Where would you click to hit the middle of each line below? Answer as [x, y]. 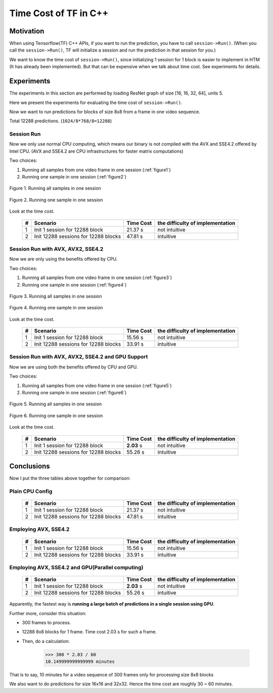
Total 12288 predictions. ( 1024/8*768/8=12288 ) [61, 121]
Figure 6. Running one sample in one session [56, 415]
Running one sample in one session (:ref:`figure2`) [74, 177]
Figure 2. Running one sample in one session [56, 200]
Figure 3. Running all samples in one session [56, 296]
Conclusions [30, 466]
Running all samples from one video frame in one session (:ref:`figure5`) [97, 385]
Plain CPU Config [31, 491]
